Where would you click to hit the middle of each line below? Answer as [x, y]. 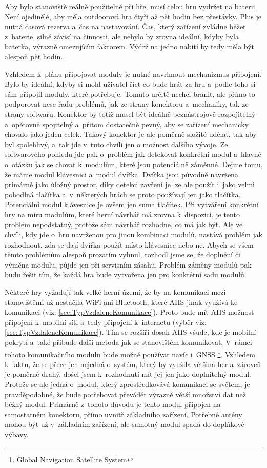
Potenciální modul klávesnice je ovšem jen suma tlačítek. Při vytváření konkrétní [132, 204]
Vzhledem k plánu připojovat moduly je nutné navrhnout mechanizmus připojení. [133, 74]
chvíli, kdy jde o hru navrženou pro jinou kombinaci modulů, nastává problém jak [134, 235]
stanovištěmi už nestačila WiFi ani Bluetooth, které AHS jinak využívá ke [121, 302]
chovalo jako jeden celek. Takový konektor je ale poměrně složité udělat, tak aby [131, 134]
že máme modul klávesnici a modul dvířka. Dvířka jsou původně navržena [121, 174]
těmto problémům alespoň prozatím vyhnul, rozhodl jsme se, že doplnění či [123, 255]
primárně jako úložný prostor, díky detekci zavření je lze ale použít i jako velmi [130, 184]
